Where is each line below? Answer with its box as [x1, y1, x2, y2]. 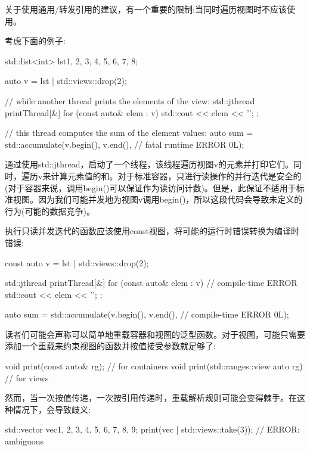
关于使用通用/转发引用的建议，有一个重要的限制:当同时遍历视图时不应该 [5, 3, 287, 15]
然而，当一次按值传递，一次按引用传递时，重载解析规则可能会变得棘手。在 [5, 391, 297, 404]
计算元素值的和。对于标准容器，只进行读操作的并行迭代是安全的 [51, 169, 302, 182]
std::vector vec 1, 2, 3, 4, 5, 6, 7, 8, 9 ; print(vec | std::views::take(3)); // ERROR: [5, 423, 300, 436]
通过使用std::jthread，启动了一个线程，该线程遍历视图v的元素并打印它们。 [5, 158, 293, 170]
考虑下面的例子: [5, 35, 66, 47]
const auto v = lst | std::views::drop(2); [5, 256, 149, 269]
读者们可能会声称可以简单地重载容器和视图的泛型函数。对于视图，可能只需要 [5, 328, 305, 340]
